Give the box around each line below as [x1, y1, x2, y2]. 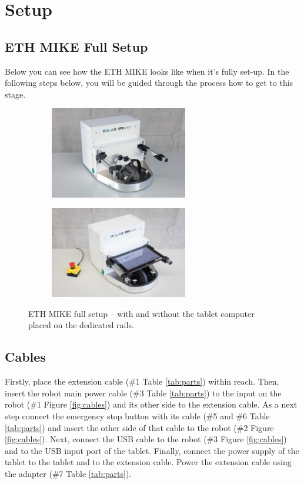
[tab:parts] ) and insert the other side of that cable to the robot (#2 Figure [5, 421, 274, 433]
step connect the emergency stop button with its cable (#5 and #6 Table [5, 410, 270, 422]
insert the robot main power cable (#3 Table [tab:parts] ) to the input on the [5, 386, 282, 399]
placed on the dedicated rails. [28, 319, 134, 331]
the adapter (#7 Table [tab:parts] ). [5, 468, 132, 480]
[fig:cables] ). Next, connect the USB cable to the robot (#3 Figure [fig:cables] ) [5, 433, 287, 445]
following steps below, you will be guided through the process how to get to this [5, 76, 293, 89]
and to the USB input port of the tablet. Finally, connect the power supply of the [5, 444, 299, 456]
